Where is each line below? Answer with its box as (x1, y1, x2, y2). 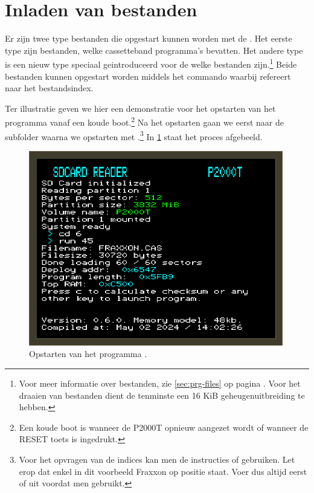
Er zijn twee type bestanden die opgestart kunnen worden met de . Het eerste (5, 32, 292, 45)
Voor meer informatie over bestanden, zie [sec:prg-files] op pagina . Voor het (19, 376, 301, 389)
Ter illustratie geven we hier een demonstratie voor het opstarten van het (5, 101, 276, 114)
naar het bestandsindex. (5, 82, 94, 94)
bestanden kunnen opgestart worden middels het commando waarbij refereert (5, 69, 291, 82)
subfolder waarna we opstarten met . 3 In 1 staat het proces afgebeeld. (5, 128, 263, 143)
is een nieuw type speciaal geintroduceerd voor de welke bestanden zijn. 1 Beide (5, 56, 297, 70)
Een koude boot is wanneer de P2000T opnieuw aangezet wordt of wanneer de (19, 420, 309, 433)
